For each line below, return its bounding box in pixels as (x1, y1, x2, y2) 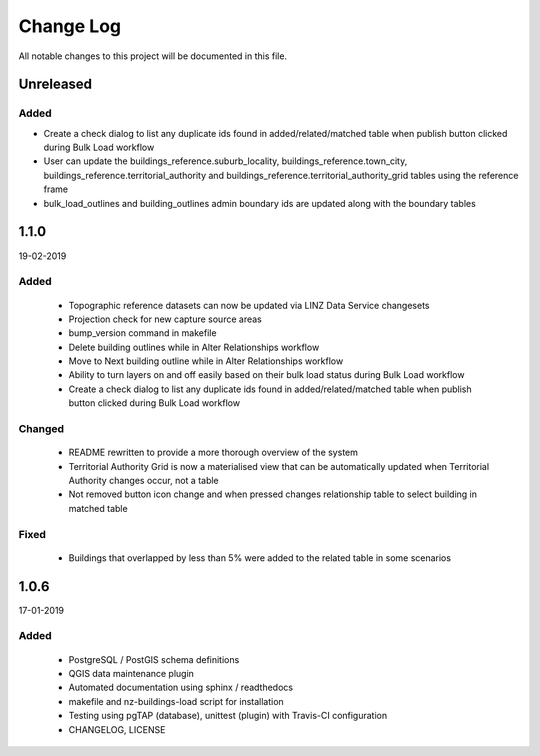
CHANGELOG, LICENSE (68, 723, 166, 735)
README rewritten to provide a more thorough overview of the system (68, 446, 359, 459)
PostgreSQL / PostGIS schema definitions (68, 653, 240, 665)
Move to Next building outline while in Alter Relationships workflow (68, 355, 344, 367)
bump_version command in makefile (68, 327, 217, 339)
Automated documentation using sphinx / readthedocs (68, 681, 294, 694)
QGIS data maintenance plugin (68, 667, 195, 679)
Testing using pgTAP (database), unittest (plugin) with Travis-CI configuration (68, 710, 388, 722)
